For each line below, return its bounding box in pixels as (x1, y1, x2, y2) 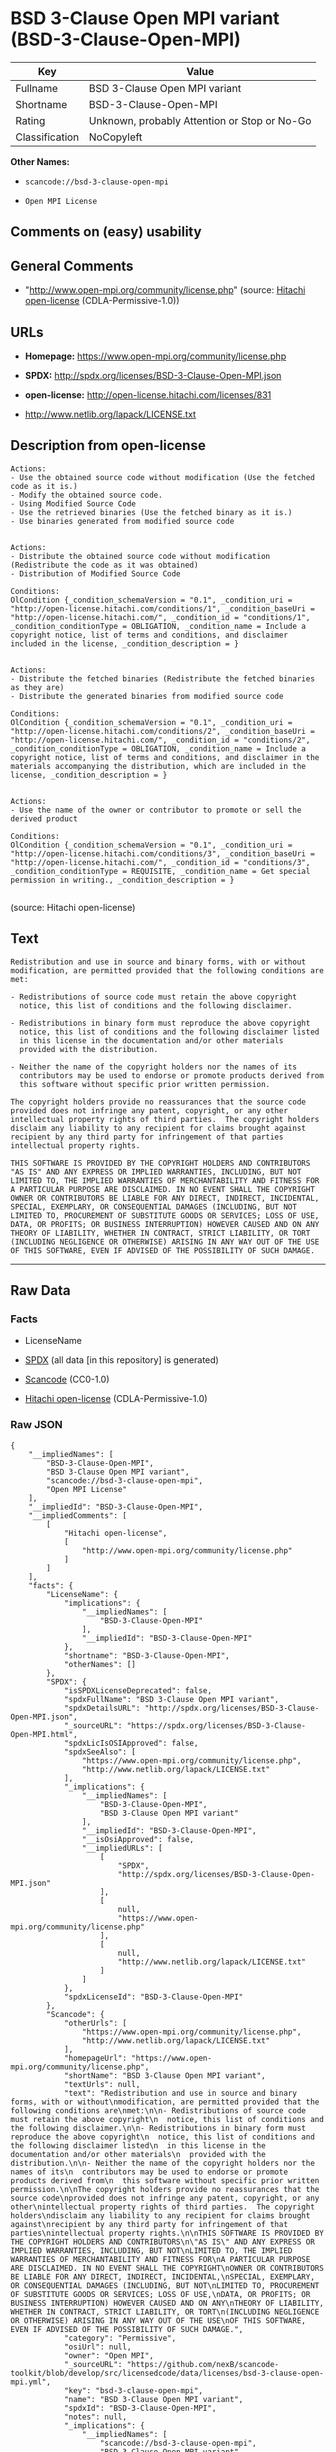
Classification (15, 130, 80, 144)
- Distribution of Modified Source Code (10, 568, 182, 579)
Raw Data (10, 1282, 72, 1299)
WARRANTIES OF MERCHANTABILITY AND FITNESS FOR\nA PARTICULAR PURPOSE (10, 2254, 311, 2264)
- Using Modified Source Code (10, 498, 137, 509)
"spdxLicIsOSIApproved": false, (63, 1738, 199, 1748)
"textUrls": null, (63, 2079, 141, 2089)
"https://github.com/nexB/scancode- (126, 2359, 280, 2369)
